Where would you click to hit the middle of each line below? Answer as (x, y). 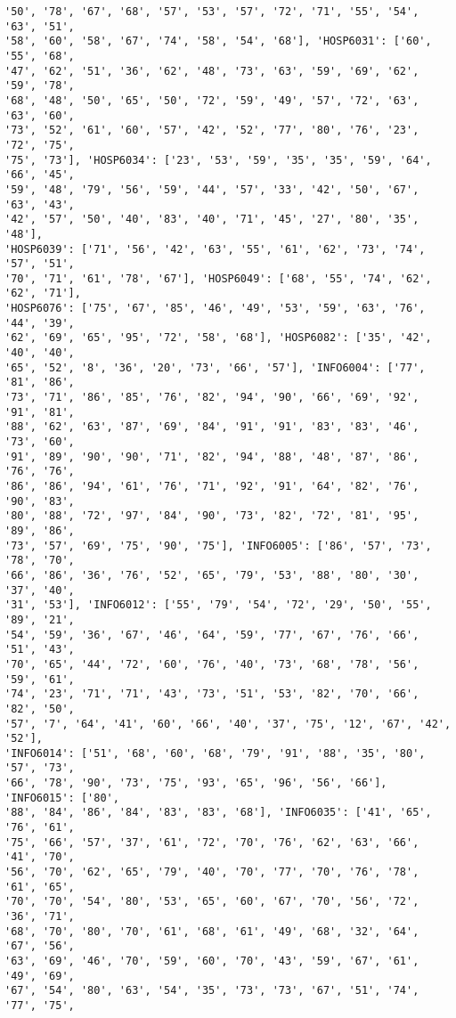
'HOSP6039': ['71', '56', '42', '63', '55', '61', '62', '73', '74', (215, 249)
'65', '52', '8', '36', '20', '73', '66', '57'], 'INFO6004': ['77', (215, 367)
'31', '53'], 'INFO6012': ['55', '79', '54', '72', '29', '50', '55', (218, 605)
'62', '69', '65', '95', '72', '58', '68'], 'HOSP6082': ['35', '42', (218, 338)
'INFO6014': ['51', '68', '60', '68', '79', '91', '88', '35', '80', (215, 753)
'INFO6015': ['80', (62, 798)
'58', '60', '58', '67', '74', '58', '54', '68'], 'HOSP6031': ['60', (218, 41)
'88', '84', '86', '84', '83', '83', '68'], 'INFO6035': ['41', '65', (218, 813)
